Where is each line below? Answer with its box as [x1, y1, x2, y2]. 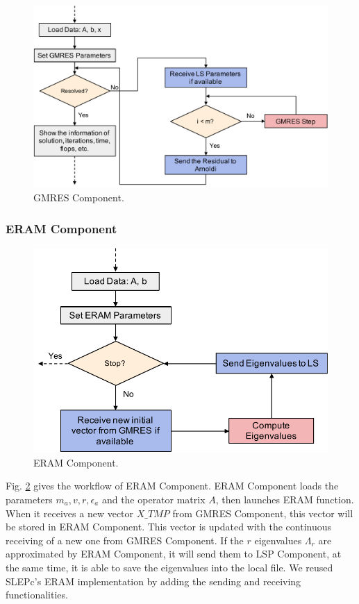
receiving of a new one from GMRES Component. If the [6, 532, 244, 547]
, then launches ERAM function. [215, 492, 354, 506]
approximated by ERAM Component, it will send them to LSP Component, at [6, 546, 342, 561]
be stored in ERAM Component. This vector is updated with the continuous [6, 519, 332, 534]
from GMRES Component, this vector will [172, 505, 353, 520]
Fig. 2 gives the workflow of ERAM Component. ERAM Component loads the [6, 478, 339, 493]
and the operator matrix [101, 492, 206, 506]
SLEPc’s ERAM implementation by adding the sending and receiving [6, 573, 301, 588]
